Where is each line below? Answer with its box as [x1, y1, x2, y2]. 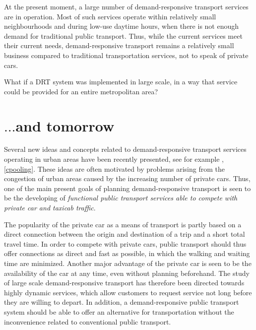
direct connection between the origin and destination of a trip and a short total [4, 229, 245, 239]
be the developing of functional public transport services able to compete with [4, 193, 238, 203]
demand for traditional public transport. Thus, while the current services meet [4, 30, 243, 41]
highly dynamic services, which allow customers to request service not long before [4, 287, 252, 297]
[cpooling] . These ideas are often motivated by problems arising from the [4, 163, 225, 174]
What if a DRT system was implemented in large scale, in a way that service [4, 76, 238, 87]
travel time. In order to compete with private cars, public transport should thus [4, 238, 247, 249]
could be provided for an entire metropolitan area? [4, 86, 158, 96]
